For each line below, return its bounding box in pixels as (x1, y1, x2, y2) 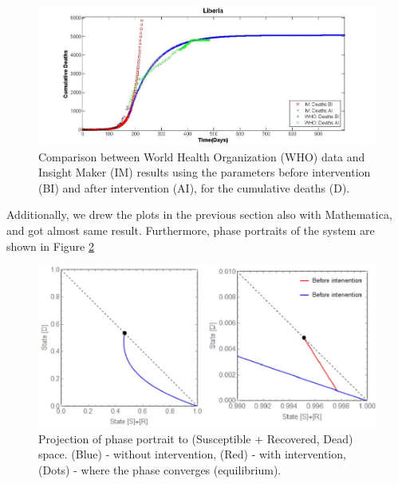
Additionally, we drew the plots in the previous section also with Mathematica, (6, 206, 392, 223)
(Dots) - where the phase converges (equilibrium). (38, 461, 282, 478)
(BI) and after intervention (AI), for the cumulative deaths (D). (38, 179, 350, 196)
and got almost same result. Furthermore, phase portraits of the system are (6, 222, 375, 239)
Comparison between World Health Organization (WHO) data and (38, 148, 365, 165)
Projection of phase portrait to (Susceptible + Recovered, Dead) (38, 430, 353, 446)
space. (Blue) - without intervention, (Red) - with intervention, (38, 446, 346, 462)
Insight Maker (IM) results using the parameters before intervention (38, 164, 371, 181)
